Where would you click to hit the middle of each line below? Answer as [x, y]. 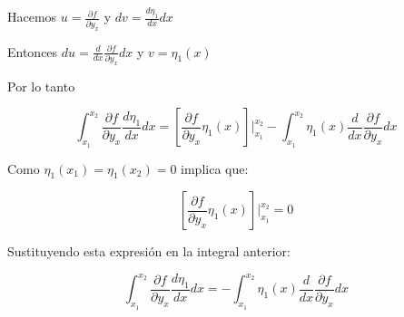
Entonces [33, 51]
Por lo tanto [41, 86]
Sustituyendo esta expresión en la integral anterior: [149, 251]
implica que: [215, 168]
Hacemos [32, 17]
